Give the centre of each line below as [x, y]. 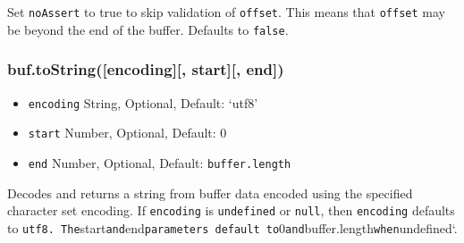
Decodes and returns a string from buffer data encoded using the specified [210, 193]
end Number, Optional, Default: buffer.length [160, 162]
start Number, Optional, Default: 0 [127, 133]
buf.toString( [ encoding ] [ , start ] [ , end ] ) [146, 69]
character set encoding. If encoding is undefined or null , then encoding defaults [231, 210]
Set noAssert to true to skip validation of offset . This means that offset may [226, 12]
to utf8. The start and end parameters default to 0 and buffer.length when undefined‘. [232, 227]
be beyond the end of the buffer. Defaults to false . [148, 29]
